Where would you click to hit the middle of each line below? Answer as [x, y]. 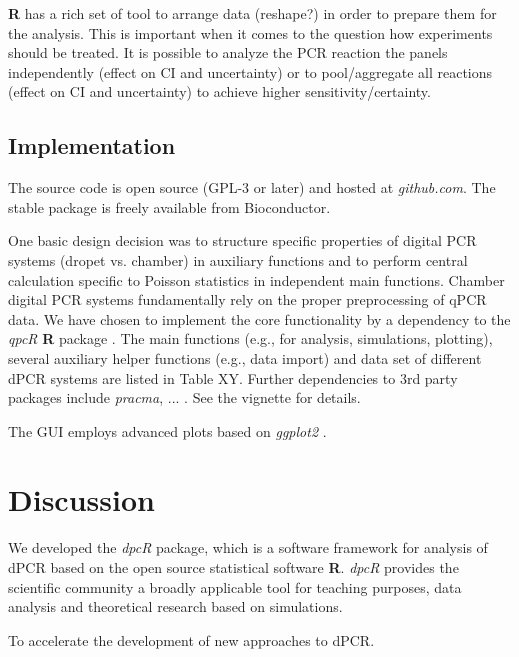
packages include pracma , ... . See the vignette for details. [184, 397]
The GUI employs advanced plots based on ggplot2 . [167, 430]
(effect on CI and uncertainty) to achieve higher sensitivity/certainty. [219, 91]
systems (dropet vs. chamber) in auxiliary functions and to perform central [238, 259]
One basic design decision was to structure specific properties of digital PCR [242, 240]
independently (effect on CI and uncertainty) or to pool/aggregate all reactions [250, 71]
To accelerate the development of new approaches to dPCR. [191, 639]
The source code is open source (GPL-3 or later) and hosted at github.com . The [252, 187]
